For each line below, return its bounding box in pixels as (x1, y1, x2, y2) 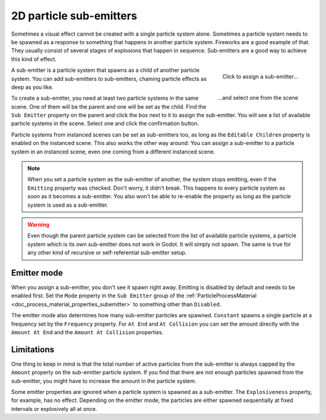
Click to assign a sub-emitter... (222, 73, 298, 80)
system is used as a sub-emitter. (27, 201, 109, 208)
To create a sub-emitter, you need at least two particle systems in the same (11, 94, 199, 102)
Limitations (11, 344, 54, 355)
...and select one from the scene (217, 94, 298, 101)
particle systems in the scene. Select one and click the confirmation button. (11, 120, 199, 127)
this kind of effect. (11, 55, 57, 63)
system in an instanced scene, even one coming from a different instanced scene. (11, 148, 216, 155)
